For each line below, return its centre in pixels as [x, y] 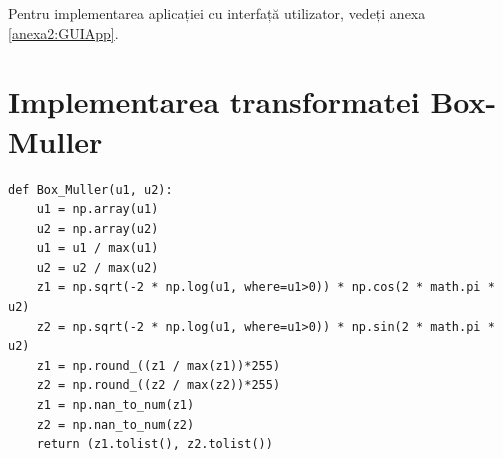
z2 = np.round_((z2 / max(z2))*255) [158, 385]
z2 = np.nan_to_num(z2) [115, 424]
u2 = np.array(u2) [97, 228]
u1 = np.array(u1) [97, 209]
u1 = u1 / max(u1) [97, 248]
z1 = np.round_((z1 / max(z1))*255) [158, 365]
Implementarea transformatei [214, 101]
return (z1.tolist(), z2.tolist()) [154, 444]
